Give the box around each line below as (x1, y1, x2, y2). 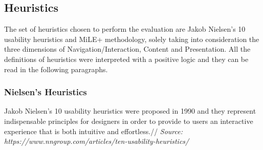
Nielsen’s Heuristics (4, 85, 87, 98)
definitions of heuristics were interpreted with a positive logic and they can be (4, 53, 249, 64)
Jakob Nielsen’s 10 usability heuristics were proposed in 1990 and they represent (4, 105, 256, 116)
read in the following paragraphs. (4, 63, 108, 74)
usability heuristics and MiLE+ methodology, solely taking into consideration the (4, 33, 259, 44)
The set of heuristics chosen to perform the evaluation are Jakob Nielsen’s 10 (4, 24, 246, 34)
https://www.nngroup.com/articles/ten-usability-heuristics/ (4, 136, 189, 146)
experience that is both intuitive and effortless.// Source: (4, 125, 183, 136)
